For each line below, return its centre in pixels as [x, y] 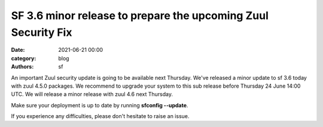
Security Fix [42, 32]
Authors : [22, 67]
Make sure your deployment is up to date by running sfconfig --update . [100, 105]
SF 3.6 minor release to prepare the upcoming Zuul [140, 16]
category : [24, 58]
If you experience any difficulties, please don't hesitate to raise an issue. [100, 116]
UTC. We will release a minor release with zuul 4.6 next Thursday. [92, 94]
